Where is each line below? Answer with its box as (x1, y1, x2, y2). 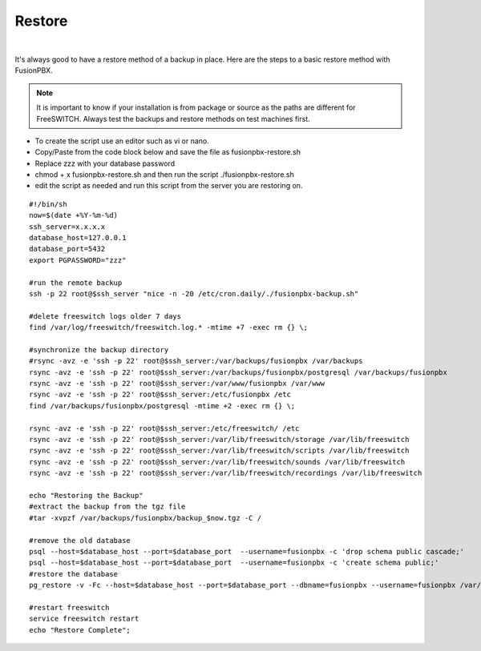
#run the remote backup (29, 278, 123, 287)
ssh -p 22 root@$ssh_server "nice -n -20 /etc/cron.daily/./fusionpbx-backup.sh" (29, 289, 359, 298)
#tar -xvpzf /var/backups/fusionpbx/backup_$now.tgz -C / (29, 513, 262, 522)
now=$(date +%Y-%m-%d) (29, 211, 119, 220)
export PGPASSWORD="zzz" (29, 255, 127, 264)
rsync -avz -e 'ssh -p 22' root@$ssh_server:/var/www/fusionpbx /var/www (29, 379, 325, 388)
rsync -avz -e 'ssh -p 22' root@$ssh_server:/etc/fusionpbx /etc (29, 390, 292, 400)
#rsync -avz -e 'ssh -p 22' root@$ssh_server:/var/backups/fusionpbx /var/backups (29, 356, 363, 366)
